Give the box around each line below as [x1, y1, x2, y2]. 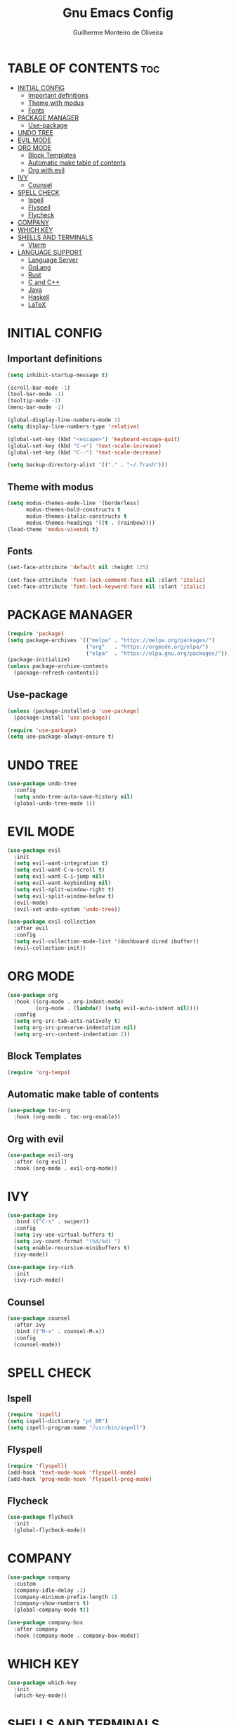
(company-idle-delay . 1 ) [13, 1586, 86, 1594]
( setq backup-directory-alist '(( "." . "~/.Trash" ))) [7, 462, 169, 469]
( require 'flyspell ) [7, 1462, 68, 1470]
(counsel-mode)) [13, 1341, 61, 1348]
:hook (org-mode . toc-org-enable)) [13, 1114, 121, 1121]
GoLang [27, 262, 51, 272]
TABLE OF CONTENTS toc [7, 60, 160, 76]
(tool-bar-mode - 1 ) [7, 390, 65, 398]
